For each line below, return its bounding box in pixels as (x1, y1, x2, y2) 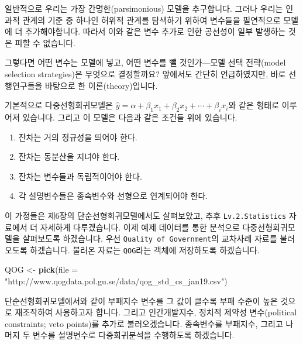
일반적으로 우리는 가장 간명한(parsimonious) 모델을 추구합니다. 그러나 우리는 (5, 2, 283, 14)
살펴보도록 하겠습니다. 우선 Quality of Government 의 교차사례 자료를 (22, 232, 277, 245)
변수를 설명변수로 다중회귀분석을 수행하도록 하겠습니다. (32, 329, 235, 341)
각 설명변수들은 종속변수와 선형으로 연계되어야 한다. (18, 190, 208, 202)
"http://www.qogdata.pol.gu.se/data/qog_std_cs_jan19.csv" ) (5, 275, 228, 287)
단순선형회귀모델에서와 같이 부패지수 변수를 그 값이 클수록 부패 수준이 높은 (5, 294, 278, 307)
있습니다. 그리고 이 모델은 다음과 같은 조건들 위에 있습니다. (22, 111, 237, 123)
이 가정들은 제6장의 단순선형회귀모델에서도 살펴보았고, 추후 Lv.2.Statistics (5, 209, 287, 221)
